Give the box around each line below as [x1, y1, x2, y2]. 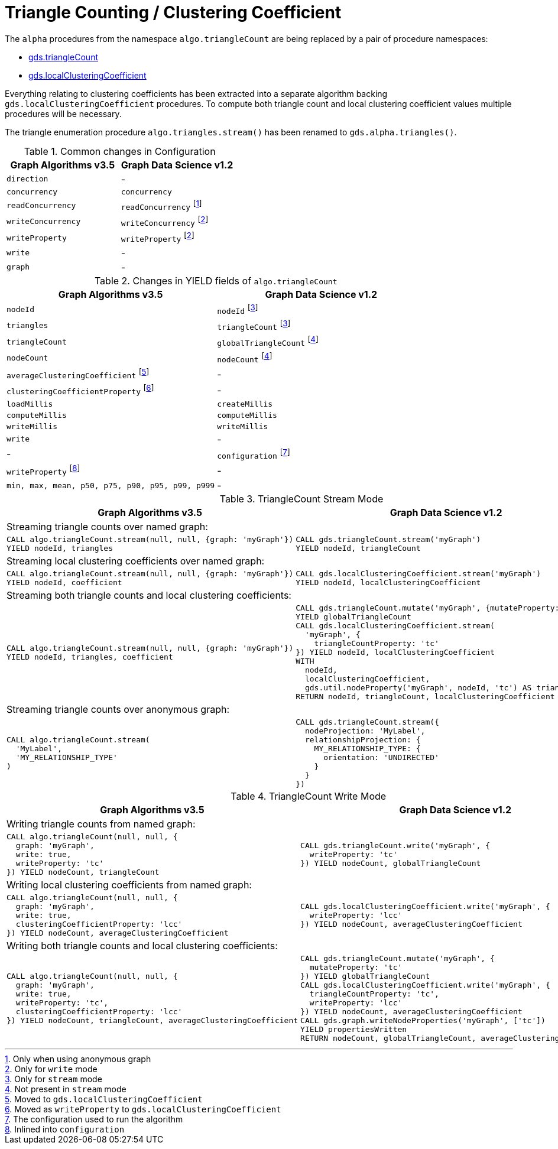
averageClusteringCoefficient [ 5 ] [7, 367, 150, 381]
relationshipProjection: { [304, 735, 421, 745]
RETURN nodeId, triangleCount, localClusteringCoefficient [296, 692, 555, 702]
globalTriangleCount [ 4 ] [217, 335, 319, 348]
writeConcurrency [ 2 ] [121, 215, 209, 228]
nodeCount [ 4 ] [217, 350, 272, 365]
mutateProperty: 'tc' [309, 963, 403, 972]
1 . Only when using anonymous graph [5, 1054, 151, 1064]
